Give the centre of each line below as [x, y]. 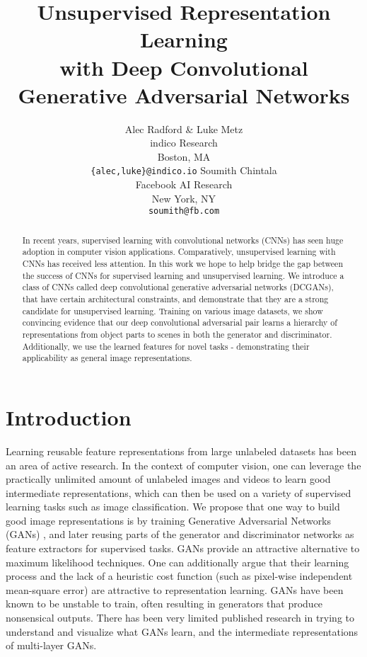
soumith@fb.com [184, 211]
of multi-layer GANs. [51, 645]
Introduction [69, 417]
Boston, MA [184, 156]
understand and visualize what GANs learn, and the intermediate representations [182, 631]
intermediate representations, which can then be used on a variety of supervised [179, 492]
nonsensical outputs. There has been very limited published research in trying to [180, 618]
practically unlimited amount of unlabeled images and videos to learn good [168, 479]
